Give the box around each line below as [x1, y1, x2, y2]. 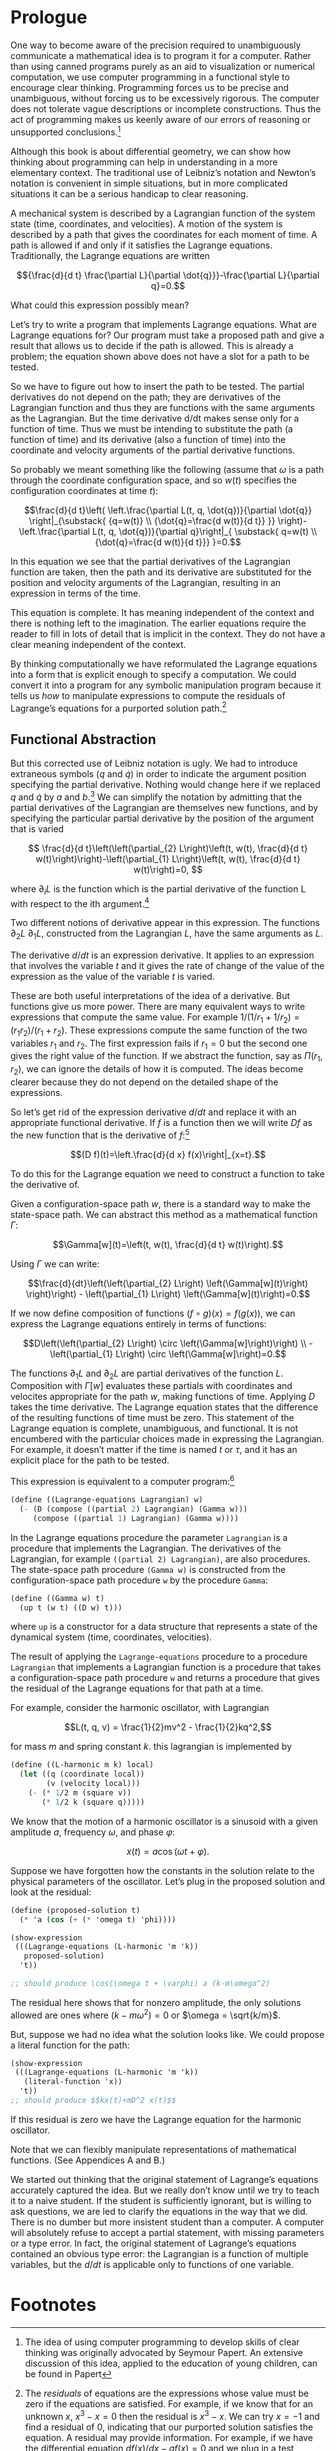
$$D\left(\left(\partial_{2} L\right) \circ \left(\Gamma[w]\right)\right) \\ [23, 1337, 307, 1349]
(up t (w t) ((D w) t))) [19, 1602, 123, 1613]
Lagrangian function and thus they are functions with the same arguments [10, 401, 315, 413]
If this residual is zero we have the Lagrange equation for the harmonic [10, 2113, 302, 2125]
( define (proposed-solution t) [10, 1905, 141, 1915]
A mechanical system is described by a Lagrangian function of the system [10, 207, 316, 219]
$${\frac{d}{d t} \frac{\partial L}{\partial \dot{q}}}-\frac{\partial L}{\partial [16, 269, 320, 281]
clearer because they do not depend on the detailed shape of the [10, 1076, 279, 1088]
